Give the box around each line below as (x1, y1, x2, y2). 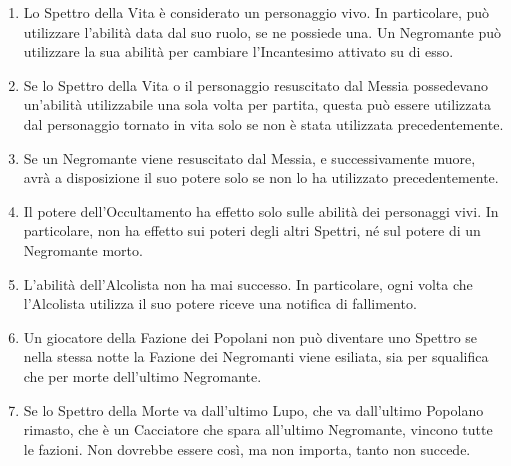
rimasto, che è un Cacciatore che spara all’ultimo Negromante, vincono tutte (23, 419, 493, 440)
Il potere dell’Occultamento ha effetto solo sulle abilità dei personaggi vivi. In (23, 200, 499, 221)
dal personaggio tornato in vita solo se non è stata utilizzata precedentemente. (23, 113, 504, 134)
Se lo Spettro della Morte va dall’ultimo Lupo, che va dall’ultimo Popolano (23, 399, 484, 420)
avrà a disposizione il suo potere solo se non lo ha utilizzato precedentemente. (23, 167, 499, 188)
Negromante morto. (23, 239, 143, 260)
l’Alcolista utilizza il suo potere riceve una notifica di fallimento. (23, 293, 417, 314)
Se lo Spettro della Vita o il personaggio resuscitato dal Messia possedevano (23, 74, 488, 95)
